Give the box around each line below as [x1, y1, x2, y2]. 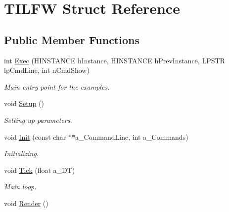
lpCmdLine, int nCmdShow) [4, 65, 90, 75]
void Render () [4, 198, 48, 208]
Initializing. [4, 148, 39, 159]
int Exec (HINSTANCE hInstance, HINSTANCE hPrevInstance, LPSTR [4, 55, 225, 65]
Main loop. [4, 181, 37, 192]
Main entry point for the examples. [4, 81, 110, 92]
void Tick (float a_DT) [4, 164, 75, 175]
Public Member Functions [4, 32, 139, 47]
